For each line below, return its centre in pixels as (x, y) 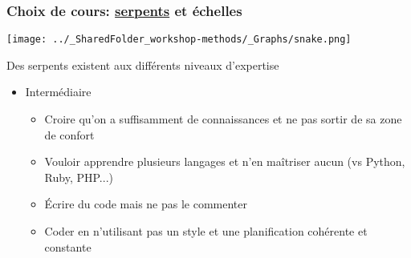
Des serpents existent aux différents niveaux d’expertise (143, 64)
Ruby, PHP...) (79, 177)
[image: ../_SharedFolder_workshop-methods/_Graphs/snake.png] (179, 40)
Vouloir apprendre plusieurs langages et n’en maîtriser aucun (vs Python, (225, 161)
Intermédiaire (58, 92)
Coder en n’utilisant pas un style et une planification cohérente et (206, 231)
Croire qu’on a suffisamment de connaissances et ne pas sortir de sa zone (223, 119)
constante (68, 246)
